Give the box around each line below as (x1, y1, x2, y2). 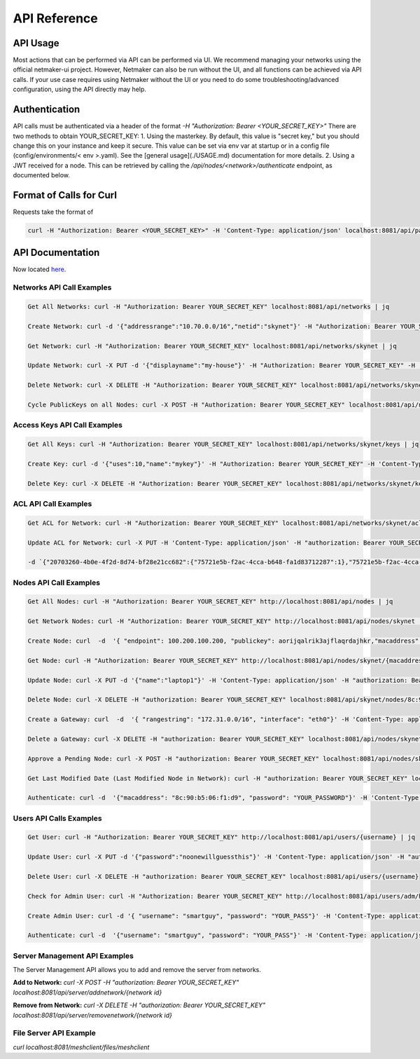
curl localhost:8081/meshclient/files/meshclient (13, 1043, 150, 1051)
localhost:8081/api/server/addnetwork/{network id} (13, 988, 162, 997)
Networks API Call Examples (13, 282, 112, 292)
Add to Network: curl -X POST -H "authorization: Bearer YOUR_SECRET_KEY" (13, 978, 239, 987)
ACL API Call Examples (13, 499, 92, 508)
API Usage (13, 37, 59, 49)
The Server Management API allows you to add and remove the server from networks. (13, 966, 262, 974)
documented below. (13, 171, 70, 179)
